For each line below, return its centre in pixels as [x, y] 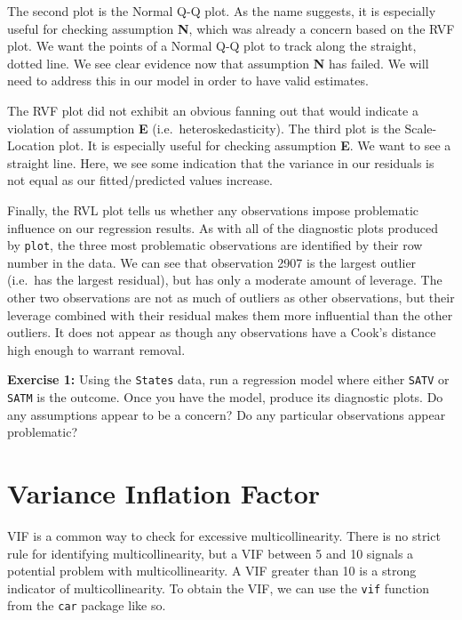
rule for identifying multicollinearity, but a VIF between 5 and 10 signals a [211, 553]
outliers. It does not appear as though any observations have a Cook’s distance [222, 332]
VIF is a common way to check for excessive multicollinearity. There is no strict [224, 535]
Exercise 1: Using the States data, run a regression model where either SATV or [228, 379]
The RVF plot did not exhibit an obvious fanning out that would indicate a [213, 110]
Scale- [421, 128]
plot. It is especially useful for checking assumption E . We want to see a [255, 145]
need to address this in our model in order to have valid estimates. [188, 81]
